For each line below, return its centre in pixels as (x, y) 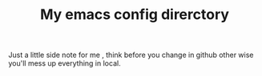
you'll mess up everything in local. (65, 63)
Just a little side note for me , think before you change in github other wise (131, 55)
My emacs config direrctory (135, 15)
